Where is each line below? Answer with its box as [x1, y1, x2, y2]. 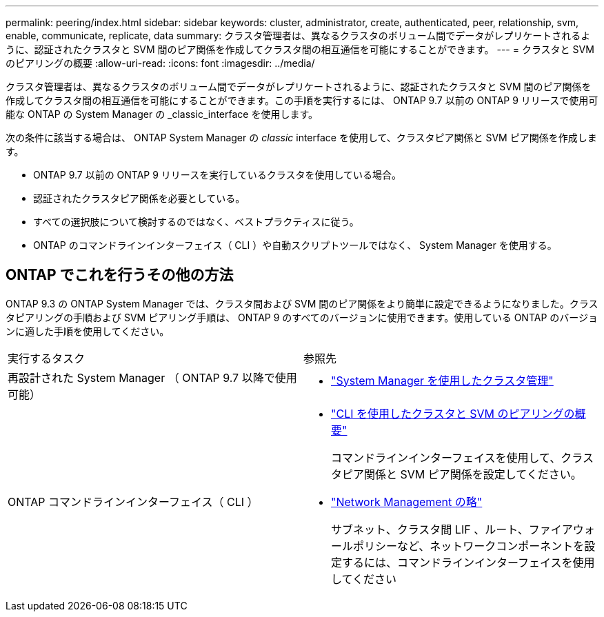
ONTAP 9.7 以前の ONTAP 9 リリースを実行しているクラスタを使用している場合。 [33, 169, 402, 181]
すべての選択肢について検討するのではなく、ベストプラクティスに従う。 [33, 216, 359, 227]
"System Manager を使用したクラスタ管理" [331, 373, 554, 387]
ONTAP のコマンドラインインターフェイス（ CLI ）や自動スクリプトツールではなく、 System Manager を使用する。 [33, 239, 557, 251]
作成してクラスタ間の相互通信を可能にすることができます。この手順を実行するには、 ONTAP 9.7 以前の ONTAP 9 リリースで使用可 [6, 94, 598, 106]
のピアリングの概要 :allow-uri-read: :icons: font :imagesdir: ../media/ [6, 57, 315, 69]
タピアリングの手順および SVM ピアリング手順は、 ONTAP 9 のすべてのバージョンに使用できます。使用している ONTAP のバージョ [6, 311, 598, 323]
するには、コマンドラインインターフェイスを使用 [342, 555, 595, 569]
